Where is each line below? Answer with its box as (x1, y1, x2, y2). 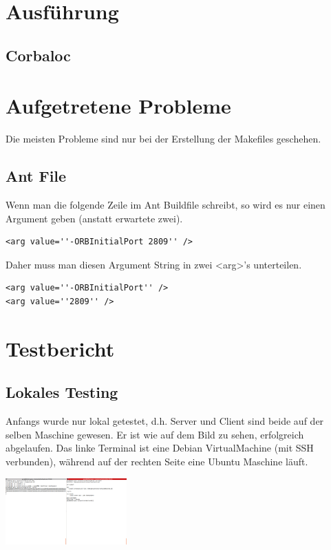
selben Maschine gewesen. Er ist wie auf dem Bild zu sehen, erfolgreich (6, 427, 304, 441)
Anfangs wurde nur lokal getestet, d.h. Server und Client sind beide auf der (6, 414, 324, 428)
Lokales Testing (6, 381, 118, 403)
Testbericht (6, 334, 115, 362)
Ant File (6, 165, 67, 187)
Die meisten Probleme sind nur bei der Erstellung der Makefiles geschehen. (6, 131, 321, 146)
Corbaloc (6, 44, 71, 65)
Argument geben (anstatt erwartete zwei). (6, 211, 183, 225)
